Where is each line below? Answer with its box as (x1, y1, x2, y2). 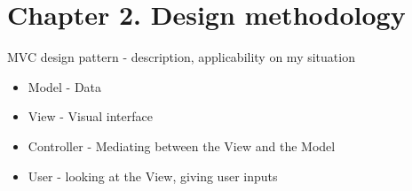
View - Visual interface (28, 107, 153, 126)
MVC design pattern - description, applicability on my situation (7, 48, 355, 66)
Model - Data (28, 77, 102, 95)
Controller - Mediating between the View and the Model (28, 136, 336, 155)
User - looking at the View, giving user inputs (28, 166, 278, 185)
